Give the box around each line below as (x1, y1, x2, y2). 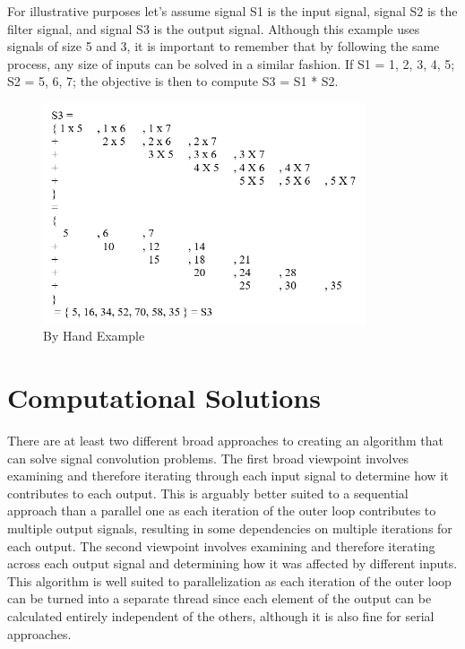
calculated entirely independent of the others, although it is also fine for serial (7, 607, 435, 626)
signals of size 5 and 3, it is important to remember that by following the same (7, 37, 440, 56)
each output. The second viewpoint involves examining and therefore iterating (7, 536, 435, 555)
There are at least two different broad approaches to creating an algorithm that (7, 431, 443, 450)
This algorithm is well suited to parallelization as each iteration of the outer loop (7, 571, 452, 590)
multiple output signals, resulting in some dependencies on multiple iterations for (7, 519, 452, 538)
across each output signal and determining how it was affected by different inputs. (7, 554, 458, 573)
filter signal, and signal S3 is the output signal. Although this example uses (7, 19, 420, 38)
